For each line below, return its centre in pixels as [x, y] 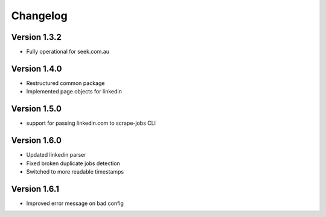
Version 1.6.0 [36, 141]
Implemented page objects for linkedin [74, 92]
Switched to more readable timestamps [75, 171]
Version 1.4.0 [37, 68]
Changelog [39, 16]
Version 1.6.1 [35, 189]
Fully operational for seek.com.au [68, 52]
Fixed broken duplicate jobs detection [73, 163]
